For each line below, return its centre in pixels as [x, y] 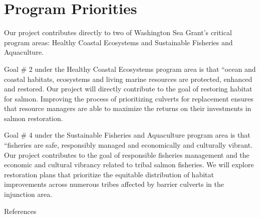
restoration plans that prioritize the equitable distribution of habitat [109, 174]
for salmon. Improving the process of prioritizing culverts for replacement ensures [129, 98]
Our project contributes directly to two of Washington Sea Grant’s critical [118, 32]
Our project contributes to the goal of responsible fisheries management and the [127, 154]
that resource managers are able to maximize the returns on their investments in [128, 108]
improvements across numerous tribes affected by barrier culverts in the [114, 184]
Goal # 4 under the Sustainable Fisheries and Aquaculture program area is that [127, 135]
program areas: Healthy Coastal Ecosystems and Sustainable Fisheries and [118, 42]
